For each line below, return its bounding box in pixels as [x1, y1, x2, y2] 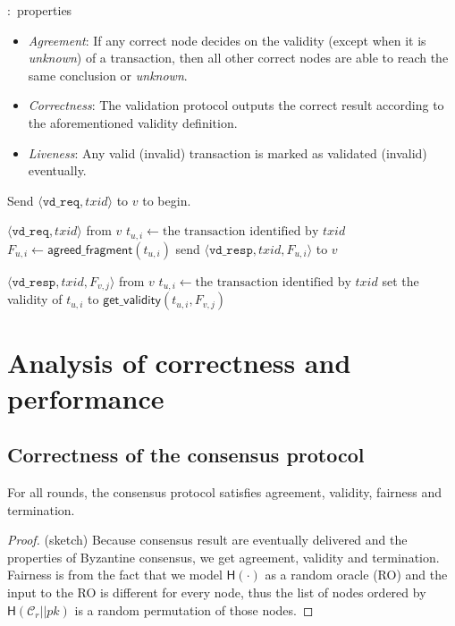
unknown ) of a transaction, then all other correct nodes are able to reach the [28, 48, 449, 67]
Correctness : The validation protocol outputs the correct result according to [28, 96, 444, 114]
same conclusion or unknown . [28, 65, 188, 84]
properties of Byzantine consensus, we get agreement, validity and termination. [7, 547, 440, 566]
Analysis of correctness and [7, 344, 351, 381]
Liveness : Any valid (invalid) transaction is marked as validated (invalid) [28, 143, 427, 162]
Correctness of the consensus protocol [7, 441, 365, 469]
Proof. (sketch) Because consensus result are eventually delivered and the [7, 530, 408, 549]
